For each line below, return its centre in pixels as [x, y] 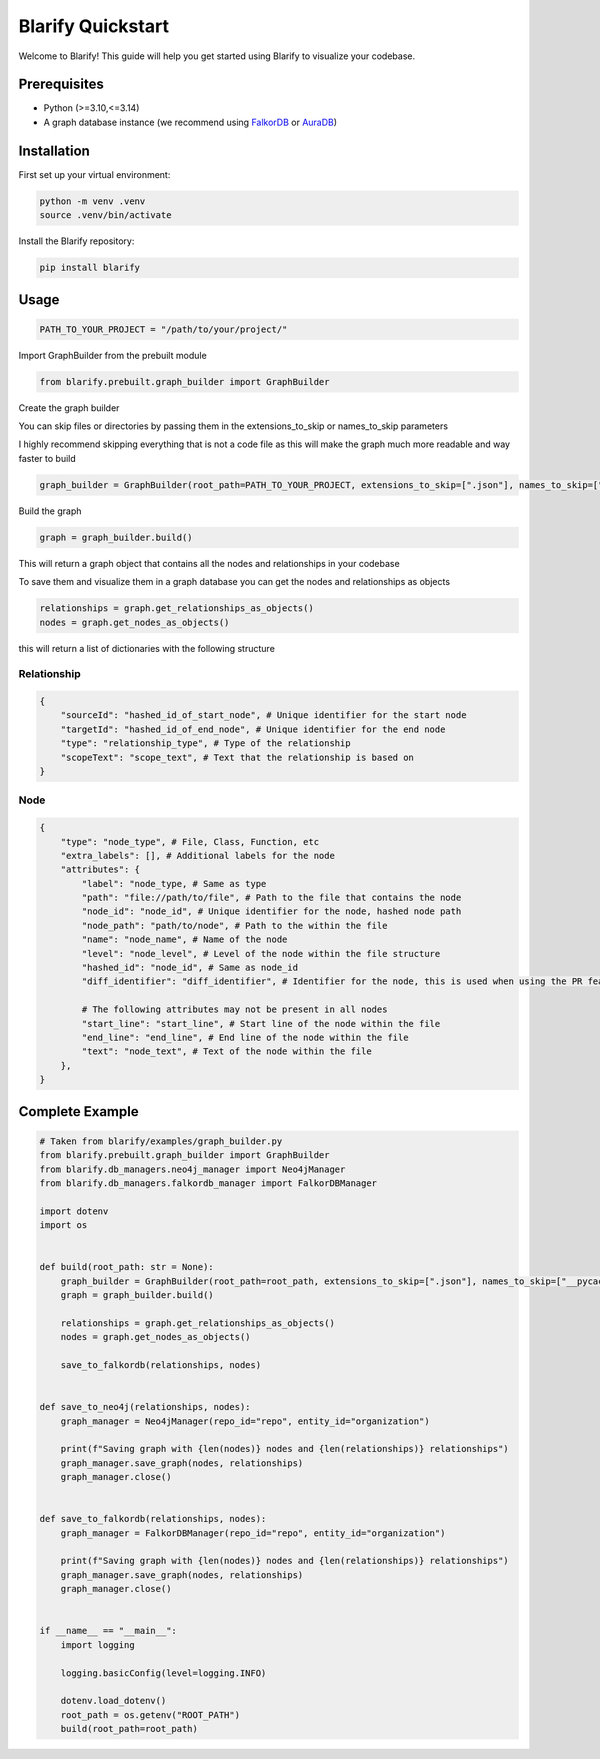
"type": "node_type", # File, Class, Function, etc [190, 841]
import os [63, 1225]
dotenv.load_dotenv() [113, 1701]
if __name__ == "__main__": [108, 1631]
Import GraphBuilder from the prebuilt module [112, 355]
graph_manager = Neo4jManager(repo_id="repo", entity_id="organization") [245, 1421]
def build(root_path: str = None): [126, 1267]
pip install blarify [89, 268]
